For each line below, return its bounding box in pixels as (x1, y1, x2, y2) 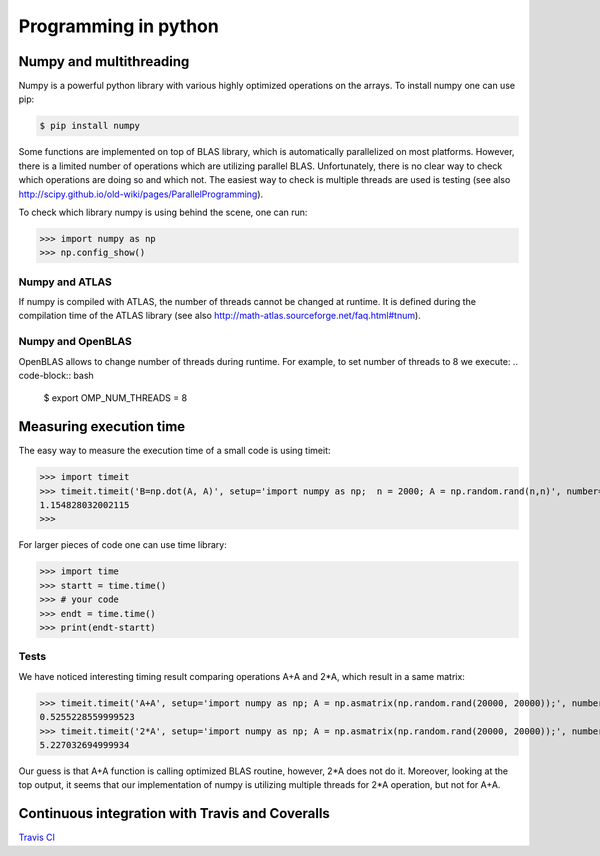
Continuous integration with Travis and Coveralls (18, 805, 330, 822)
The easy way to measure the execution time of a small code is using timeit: (18, 445, 331, 457)
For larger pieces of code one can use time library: (18, 539, 227, 551)
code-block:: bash (18, 370, 94, 382)
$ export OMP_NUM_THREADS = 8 (43, 392, 188, 404)
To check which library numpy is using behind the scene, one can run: (18, 206, 308, 218)
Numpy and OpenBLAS (18, 335, 132, 349)
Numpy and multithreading (18, 53, 190, 70)
